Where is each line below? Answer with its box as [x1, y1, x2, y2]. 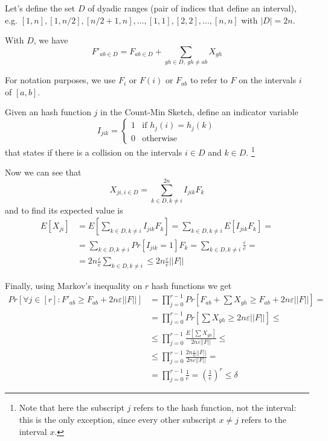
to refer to [190, 74, 228, 86]
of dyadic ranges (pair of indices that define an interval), [88, 2, 297, 14]
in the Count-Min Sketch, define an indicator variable [100, 106, 298, 118]
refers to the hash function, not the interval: [133, 401, 297, 414]
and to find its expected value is [5, 203, 123, 216]
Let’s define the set [5, 2, 76, 14]
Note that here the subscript [19, 401, 124, 414]
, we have [33, 34, 68, 46]
